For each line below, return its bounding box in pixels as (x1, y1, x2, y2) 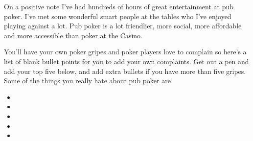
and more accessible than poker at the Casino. (4, 30, 143, 40)
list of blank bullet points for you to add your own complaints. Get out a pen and (4, 56, 249, 66)
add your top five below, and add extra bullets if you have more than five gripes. (4, 66, 246, 76)
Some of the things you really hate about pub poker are (4, 75, 171, 86)
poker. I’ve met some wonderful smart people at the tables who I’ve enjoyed (4, 11, 231, 21)
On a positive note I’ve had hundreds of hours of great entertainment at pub (4, 1, 234, 11)
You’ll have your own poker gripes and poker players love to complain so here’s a (4, 47, 247, 57)
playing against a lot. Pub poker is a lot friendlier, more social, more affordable (4, 21, 242, 31)
